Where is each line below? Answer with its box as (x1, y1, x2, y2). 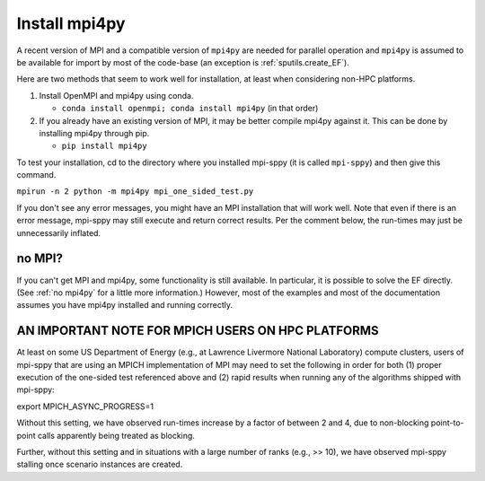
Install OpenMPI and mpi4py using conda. (39, 90, 194, 101)
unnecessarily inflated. (16, 227, 101, 238)
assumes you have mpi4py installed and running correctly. (16, 300, 234, 310)
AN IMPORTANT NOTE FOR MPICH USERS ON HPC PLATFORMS (16, 323, 379, 338)
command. (16, 170, 57, 180)
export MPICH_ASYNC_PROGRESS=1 (16, 400, 154, 412)
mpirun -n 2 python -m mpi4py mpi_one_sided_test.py (16, 187, 254, 197)
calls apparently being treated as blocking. (37, 430, 195, 441)
